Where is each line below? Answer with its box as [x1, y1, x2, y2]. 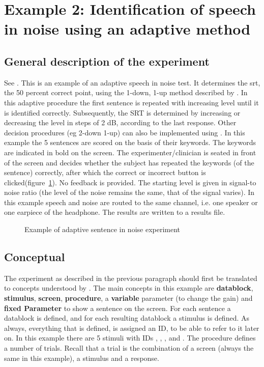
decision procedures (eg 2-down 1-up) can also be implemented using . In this [4, 127, 245, 137]
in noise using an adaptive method [4, 18, 251, 39]
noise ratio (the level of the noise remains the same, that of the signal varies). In [4, 187, 255, 197]
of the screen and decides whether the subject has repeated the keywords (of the [4, 157, 254, 167]
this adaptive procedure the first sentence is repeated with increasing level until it [4, 97, 259, 107]
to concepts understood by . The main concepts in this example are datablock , [4, 283, 253, 293]
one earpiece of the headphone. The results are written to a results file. [4, 207, 225, 217]
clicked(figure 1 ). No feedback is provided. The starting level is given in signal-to [4, 177, 256, 187]
